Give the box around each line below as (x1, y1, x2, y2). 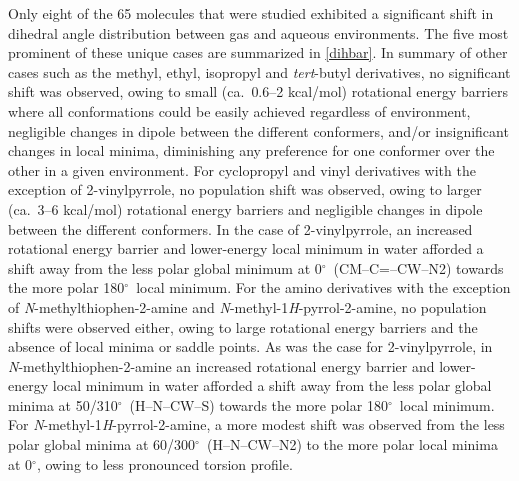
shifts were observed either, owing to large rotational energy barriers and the (8, 316, 478, 337)
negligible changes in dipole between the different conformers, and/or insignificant (8, 120, 509, 141)
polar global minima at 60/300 (8, 434, 196, 455)
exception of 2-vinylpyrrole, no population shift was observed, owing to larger (8, 179, 482, 200)
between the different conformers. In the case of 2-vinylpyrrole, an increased (8, 218, 473, 239)
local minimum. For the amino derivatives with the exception (136, 277, 511, 298)
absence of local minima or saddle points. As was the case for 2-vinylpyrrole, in (8, 336, 493, 357)
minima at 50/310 (8, 394, 118, 415)
